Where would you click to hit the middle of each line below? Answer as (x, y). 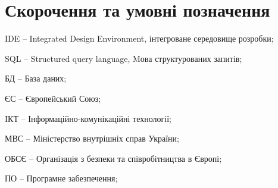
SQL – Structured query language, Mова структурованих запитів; (124, 58)
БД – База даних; (36, 78)
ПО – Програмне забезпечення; (61, 178)
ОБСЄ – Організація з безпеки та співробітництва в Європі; (113, 158)
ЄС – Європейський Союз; (53, 98)
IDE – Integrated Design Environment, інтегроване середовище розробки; (139, 38)
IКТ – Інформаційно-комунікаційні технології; (88, 118)
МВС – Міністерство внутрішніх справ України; (92, 138)
